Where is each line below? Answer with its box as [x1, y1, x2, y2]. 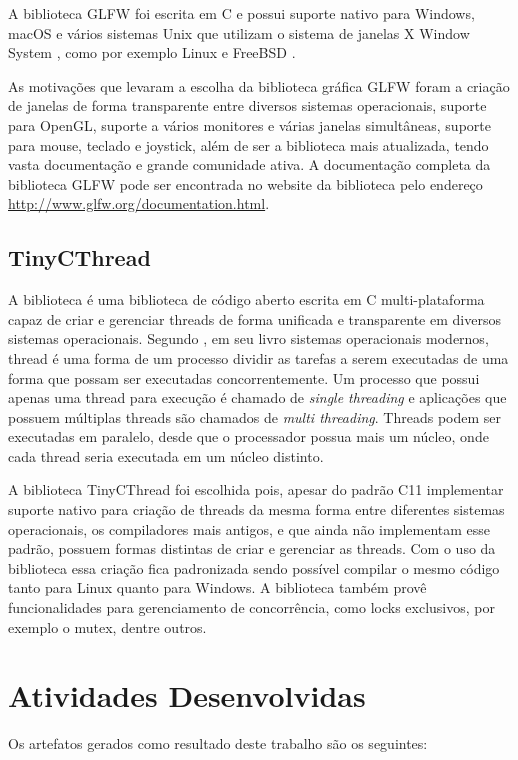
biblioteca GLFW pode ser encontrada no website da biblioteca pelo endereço [8, 173, 483, 194]
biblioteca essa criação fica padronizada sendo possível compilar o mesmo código [8, 557, 500, 578]
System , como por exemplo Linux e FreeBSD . [8, 42, 296, 63]
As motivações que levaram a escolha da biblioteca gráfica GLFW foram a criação [8, 75, 510, 96]
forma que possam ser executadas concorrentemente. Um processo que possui [8, 367, 480, 388]
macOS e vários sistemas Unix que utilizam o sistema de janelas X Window [8, 22, 470, 43]
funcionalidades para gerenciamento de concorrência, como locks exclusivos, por [8, 597, 495, 618]
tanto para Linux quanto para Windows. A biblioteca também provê [8, 577, 427, 598]
